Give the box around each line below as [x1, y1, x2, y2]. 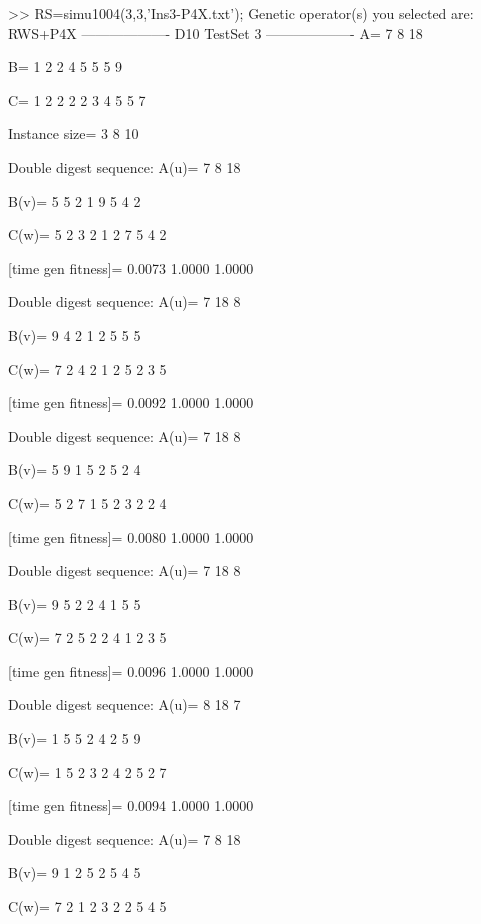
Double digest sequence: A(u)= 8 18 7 [8, 694, 241, 715]
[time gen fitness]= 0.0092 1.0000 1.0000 [8, 392, 254, 413]
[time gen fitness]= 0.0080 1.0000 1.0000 [8, 526, 254, 547]
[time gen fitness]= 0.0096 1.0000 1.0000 [8, 660, 254, 681]
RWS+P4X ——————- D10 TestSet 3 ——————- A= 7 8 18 [8, 22, 423, 43]
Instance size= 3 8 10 [8, 123, 139, 144]
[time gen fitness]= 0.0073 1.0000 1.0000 [8, 257, 254, 278]
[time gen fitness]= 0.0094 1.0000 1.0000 [8, 795, 254, 816]
